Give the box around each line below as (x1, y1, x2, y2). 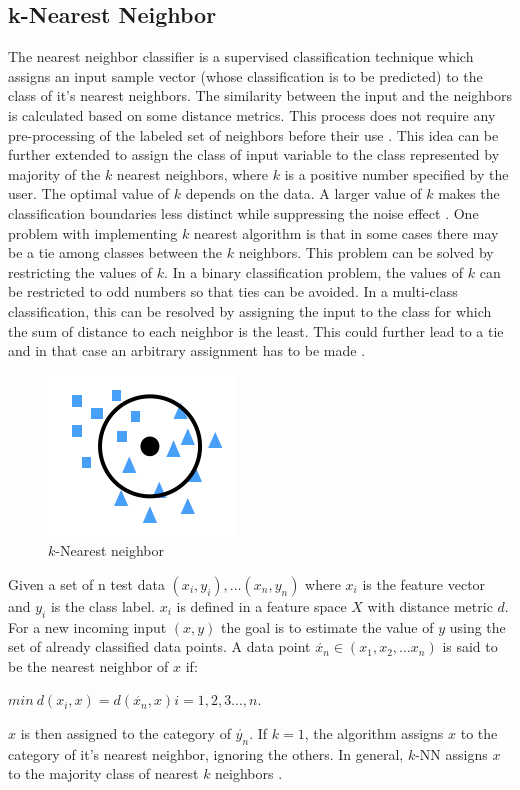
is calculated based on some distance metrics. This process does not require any (8, 104, 496, 125)
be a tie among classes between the (8, 242, 223, 263)
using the (449, 616, 506, 637)
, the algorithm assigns (304, 723, 444, 744)
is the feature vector (362, 573, 486, 594)
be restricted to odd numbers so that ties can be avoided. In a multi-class (8, 281, 458, 302)
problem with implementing (8, 222, 178, 243)
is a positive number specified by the (284, 163, 509, 184)
